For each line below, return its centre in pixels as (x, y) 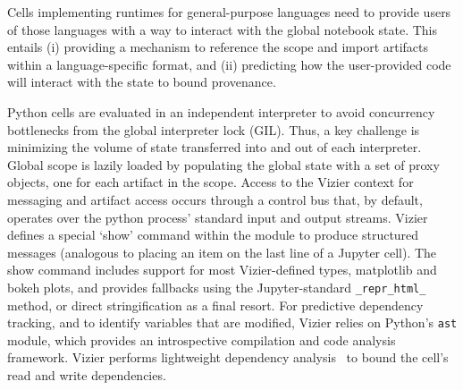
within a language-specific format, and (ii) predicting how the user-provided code (229, 64)
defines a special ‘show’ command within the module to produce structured (213, 235)
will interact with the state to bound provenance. (142, 82)
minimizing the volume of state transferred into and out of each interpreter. (215, 147)
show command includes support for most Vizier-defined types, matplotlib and (222, 270)
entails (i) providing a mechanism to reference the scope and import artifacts (218, 47)
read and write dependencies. (87, 375)
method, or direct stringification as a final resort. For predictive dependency (215, 305)
